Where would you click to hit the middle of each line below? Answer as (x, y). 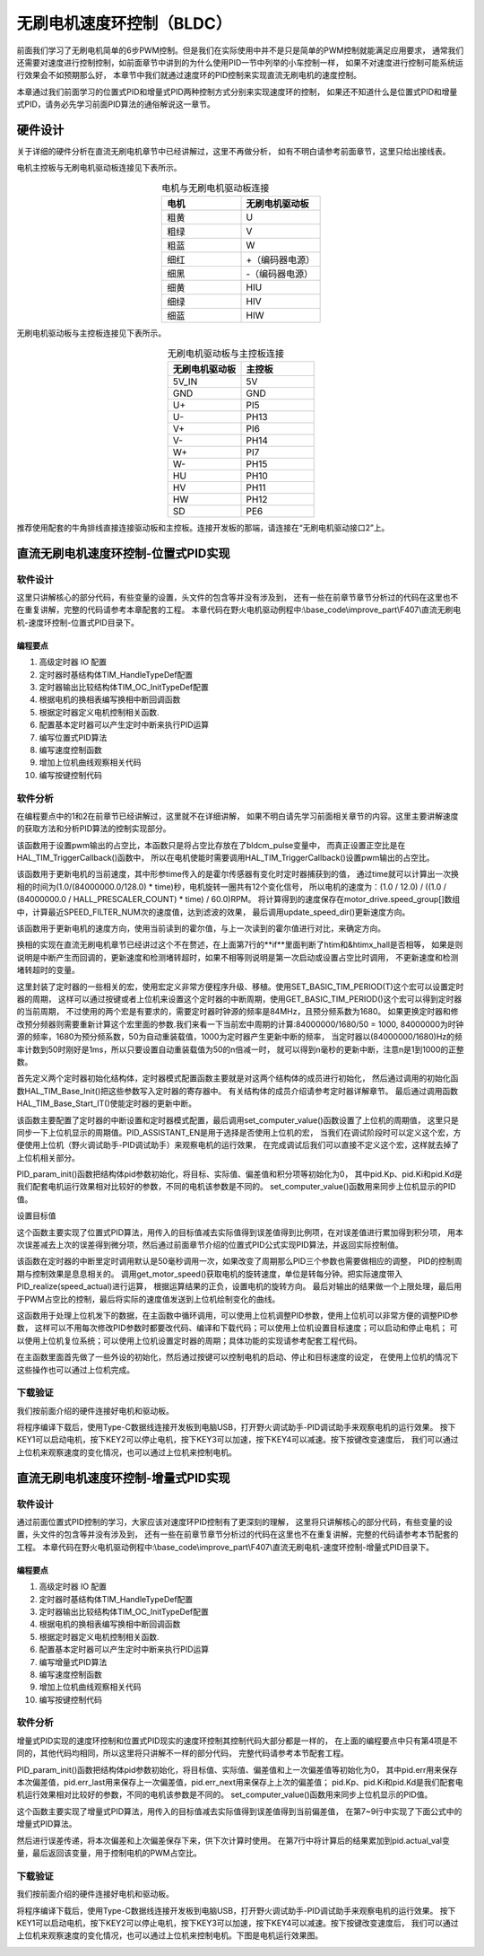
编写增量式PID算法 (73, 1662)
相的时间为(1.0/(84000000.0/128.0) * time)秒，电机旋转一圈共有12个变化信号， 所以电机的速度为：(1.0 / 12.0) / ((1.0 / (232, 886)
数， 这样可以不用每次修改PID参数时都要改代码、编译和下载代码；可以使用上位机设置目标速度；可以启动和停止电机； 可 (237, 1328)
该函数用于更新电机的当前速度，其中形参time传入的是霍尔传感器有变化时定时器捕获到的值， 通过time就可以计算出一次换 (238, 874)
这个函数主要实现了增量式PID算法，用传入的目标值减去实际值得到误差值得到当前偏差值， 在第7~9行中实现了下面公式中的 (239, 1811)
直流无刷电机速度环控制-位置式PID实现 (123, 553)
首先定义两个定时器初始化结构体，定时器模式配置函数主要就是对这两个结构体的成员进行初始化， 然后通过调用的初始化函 (238, 1078)
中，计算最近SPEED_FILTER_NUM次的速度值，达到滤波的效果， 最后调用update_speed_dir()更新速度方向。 (213, 912)
